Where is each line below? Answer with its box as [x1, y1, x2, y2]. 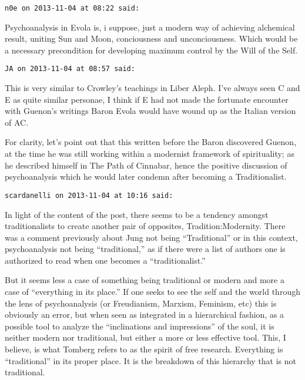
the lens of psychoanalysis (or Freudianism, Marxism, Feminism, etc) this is [5, 297, 277, 309]
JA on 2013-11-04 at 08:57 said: [5, 65, 135, 73]
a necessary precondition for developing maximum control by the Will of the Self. [5, 43, 298, 56]
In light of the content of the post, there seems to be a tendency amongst [5, 208, 269, 220]
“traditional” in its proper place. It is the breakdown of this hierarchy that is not [5, 354, 297, 366]
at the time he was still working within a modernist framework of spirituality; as [5, 147, 294, 160]
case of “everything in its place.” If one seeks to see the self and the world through [5, 285, 300, 298]
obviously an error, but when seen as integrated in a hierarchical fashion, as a [5, 308, 284, 321]
